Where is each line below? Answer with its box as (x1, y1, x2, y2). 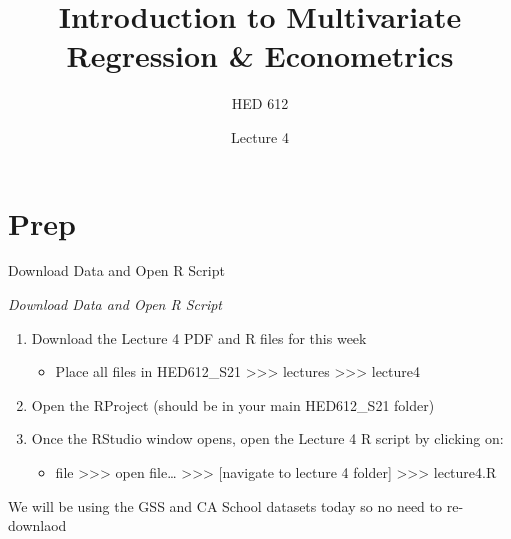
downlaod (8, 515, 67, 536)
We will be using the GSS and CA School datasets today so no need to (8, 495, 443, 516)
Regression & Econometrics (66, 35, 454, 76)
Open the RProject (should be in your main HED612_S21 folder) (31, 394, 435, 415)
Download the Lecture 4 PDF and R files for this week (31, 327, 367, 348)
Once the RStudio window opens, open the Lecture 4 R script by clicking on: (31, 428, 504, 449)
